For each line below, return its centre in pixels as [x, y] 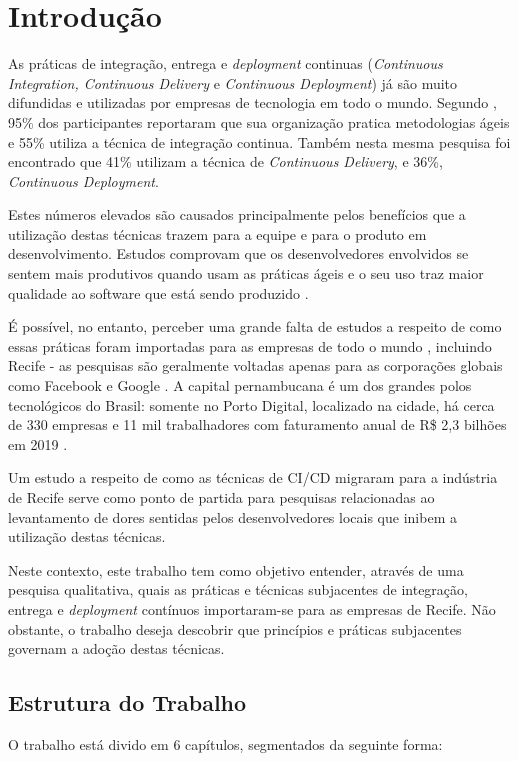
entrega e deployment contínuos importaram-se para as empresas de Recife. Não [252, 608]
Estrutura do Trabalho [127, 702]
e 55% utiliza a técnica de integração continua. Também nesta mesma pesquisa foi [259, 141]
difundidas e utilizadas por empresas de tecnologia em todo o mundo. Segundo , [252, 102]
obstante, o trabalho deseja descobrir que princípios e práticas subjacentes [235, 628]
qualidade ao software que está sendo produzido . [158, 292]
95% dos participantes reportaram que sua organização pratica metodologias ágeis [259, 121]
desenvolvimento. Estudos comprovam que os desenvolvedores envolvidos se [238, 253]
